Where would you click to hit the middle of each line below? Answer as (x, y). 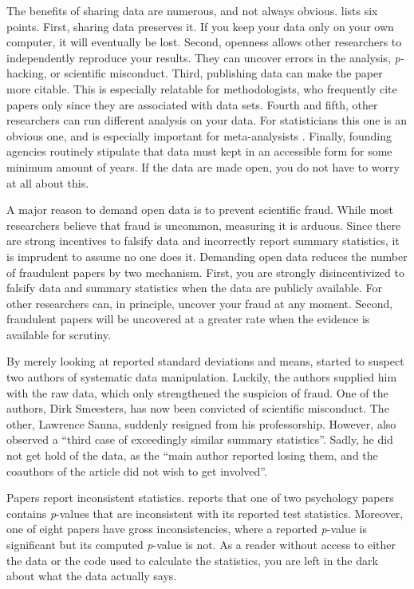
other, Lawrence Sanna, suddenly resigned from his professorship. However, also (201, 423)
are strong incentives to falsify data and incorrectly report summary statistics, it (203, 241)
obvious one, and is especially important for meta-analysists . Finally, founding (199, 135)
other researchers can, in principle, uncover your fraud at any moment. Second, (200, 303)
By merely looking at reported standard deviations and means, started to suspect (205, 361)
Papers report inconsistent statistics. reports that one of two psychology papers (200, 498)
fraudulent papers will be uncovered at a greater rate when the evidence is (188, 319)
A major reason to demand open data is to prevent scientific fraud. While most (200, 210)
